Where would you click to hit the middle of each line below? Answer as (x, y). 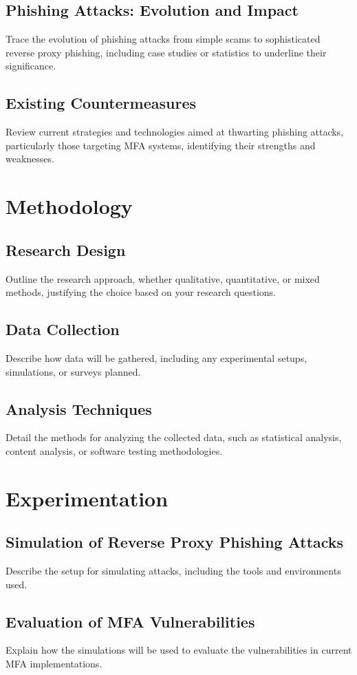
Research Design (66, 249)
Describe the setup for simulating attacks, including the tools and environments (173, 571)
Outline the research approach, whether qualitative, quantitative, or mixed (163, 278)
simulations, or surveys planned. (73, 371)
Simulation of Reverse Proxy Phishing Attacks (175, 542)
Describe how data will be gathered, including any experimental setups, (156, 357)
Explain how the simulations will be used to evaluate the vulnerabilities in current (179, 650)
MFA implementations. (54, 664)
